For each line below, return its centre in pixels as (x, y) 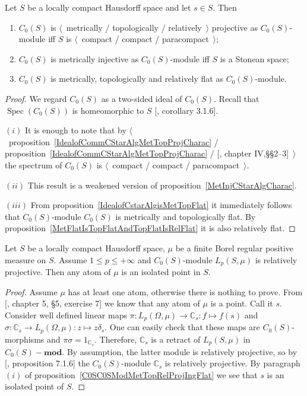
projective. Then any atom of (58, 271)
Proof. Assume (31, 291)
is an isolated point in (161, 271)
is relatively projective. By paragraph (232, 363)
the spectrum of (34, 165)
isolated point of (34, 386)
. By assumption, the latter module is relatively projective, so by (180, 351)
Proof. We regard (36, 98)
